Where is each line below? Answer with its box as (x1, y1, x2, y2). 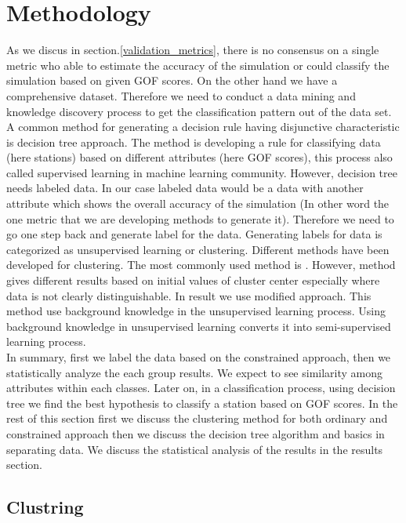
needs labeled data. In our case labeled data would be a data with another (6, 180, 364, 196)
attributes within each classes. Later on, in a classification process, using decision (6, 380, 396, 396)
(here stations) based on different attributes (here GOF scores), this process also (6, 149, 393, 165)
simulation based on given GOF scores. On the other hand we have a (6, 72, 338, 89)
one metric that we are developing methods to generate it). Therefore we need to (6, 210, 394, 227)
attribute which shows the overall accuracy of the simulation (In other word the (6, 195, 390, 212)
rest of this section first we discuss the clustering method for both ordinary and (6, 410, 388, 427)
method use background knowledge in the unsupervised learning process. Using (6, 303, 386, 319)
